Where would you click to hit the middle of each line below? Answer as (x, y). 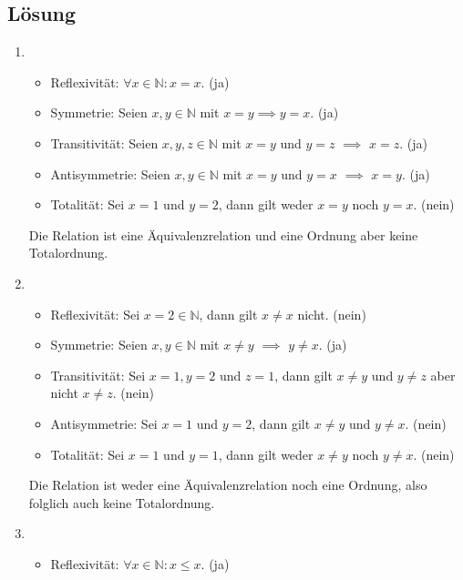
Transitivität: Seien (104, 142)
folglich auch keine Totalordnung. (122, 502)
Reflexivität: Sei (95, 314)
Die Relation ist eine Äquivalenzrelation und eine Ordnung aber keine (223, 234)
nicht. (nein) (332, 314)
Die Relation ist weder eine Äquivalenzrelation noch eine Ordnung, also (228, 485)
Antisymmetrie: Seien (110, 173)
